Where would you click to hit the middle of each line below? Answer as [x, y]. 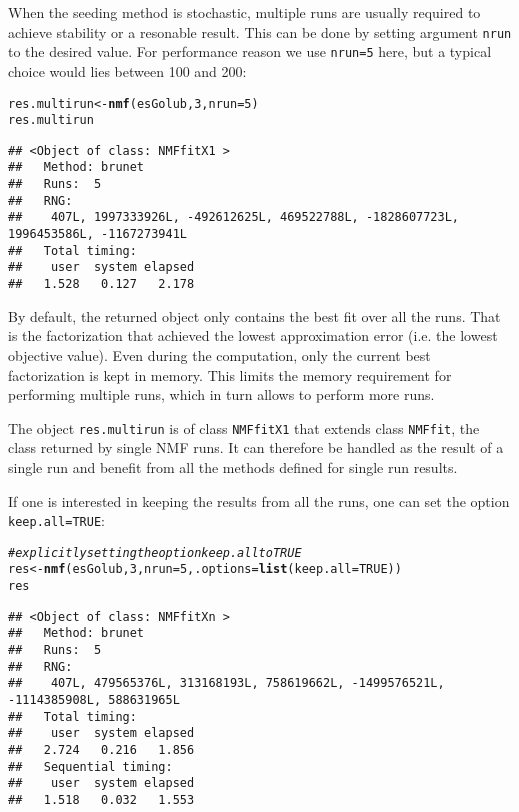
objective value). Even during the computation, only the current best [219, 354]
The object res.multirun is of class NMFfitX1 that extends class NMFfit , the [244, 427]
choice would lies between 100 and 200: [127, 70]
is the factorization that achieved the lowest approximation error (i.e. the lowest [253, 335]
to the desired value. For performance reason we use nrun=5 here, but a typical [250, 51]
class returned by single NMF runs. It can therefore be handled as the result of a [256, 447]
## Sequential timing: [90, 766]
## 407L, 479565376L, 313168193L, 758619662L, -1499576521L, [226, 683]
